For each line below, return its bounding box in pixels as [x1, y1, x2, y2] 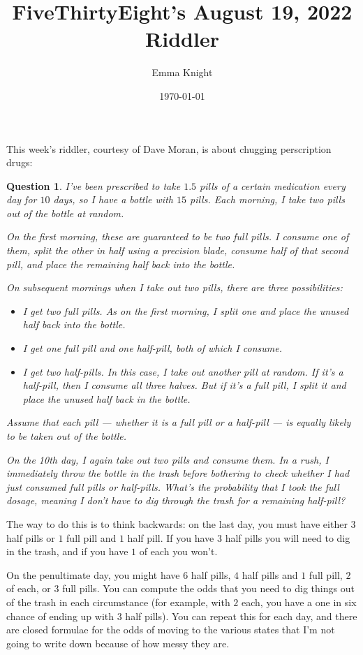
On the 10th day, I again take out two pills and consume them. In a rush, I [6, 452, 329, 466]
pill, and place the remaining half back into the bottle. [6, 256, 235, 271]
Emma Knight [151, 65, 213, 80]
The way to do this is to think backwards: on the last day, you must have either [6, 516, 348, 531]
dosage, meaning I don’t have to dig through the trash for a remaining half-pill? [6, 493, 346, 508]
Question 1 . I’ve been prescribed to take [6, 178, 181, 193]
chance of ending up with [6, 608, 114, 623]
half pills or [6, 530, 55, 545]
